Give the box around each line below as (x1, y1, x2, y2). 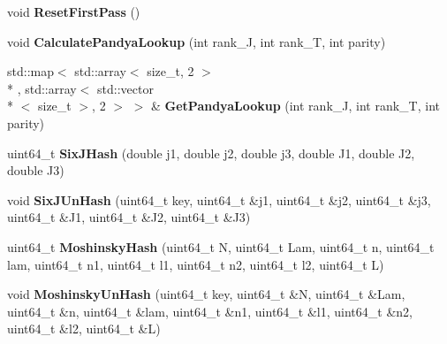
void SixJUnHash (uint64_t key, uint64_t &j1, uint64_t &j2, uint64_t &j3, (7, 190, 431, 209)
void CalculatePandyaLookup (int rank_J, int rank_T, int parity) (7, 32, 386, 50)
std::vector (97, 79, 154, 97)
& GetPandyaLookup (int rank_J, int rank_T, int (150, 96, 440, 115)
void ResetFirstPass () (7, 3, 140, 20)
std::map (7, 62, 54, 80)
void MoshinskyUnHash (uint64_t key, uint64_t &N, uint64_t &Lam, (7, 285, 405, 303)
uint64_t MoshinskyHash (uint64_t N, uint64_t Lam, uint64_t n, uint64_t (7, 237, 435, 256)
